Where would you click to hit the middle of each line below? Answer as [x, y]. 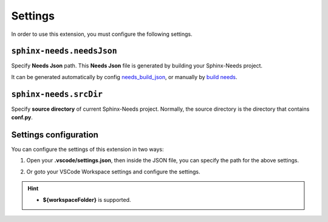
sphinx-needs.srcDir [57, 94]
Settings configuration [55, 135]
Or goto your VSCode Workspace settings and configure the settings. [113, 172]
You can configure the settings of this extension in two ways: [87, 150]
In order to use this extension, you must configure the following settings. [102, 34]
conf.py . [22, 117]
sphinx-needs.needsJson [64, 51]
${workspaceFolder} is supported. [87, 199]
